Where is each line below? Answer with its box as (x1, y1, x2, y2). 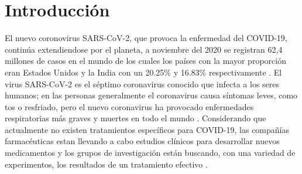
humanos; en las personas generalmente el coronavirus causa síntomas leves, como (5, 89, 298, 101)
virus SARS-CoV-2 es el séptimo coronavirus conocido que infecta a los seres (5, 77, 280, 90)
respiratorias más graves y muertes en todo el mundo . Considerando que (5, 112, 266, 124)
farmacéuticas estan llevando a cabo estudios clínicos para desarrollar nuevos (5, 135, 280, 147)
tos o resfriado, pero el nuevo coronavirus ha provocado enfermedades (5, 100, 254, 112)
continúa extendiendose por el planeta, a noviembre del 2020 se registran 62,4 (5, 43, 283, 55)
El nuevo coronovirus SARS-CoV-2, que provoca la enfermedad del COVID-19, (5, 32, 287, 44)
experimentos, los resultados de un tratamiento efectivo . (5, 158, 208, 170)
